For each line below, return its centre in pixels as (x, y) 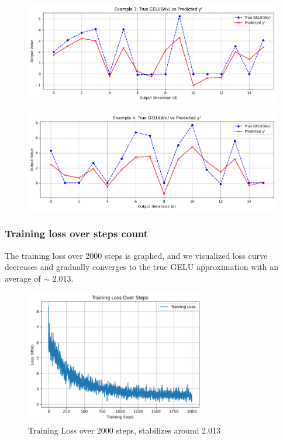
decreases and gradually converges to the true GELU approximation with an (141, 267)
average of (23, 278)
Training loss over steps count (77, 233)
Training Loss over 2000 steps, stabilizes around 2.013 (124, 430)
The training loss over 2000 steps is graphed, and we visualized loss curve (136, 255)
